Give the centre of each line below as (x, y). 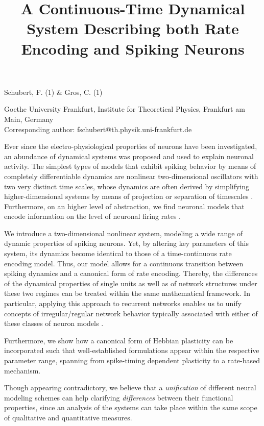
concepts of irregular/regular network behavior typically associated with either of (131, 313)
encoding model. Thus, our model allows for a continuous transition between (124, 263)
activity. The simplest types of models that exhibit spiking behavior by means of (130, 166)
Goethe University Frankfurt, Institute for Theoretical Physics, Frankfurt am (125, 109)
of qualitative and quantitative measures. (68, 417)
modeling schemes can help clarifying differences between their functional (119, 397)
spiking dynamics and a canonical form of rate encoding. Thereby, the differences (131, 273)
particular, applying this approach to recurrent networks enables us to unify (123, 303)
